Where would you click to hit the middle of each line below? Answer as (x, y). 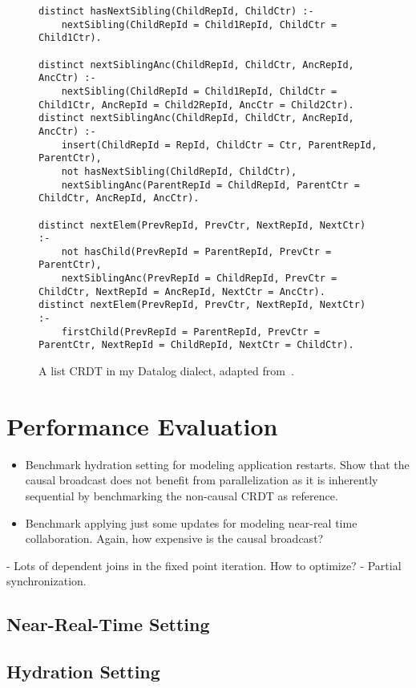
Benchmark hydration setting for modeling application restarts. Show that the (217, 464)
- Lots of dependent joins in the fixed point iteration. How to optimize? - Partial (204, 565)
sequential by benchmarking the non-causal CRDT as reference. (182, 495)
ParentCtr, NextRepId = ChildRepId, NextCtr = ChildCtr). (196, 345)
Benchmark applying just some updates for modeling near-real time (191, 522)
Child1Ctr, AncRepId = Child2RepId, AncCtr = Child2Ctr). (196, 105)
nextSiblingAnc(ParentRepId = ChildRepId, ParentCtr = (210, 185)
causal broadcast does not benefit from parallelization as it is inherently (202, 480)
